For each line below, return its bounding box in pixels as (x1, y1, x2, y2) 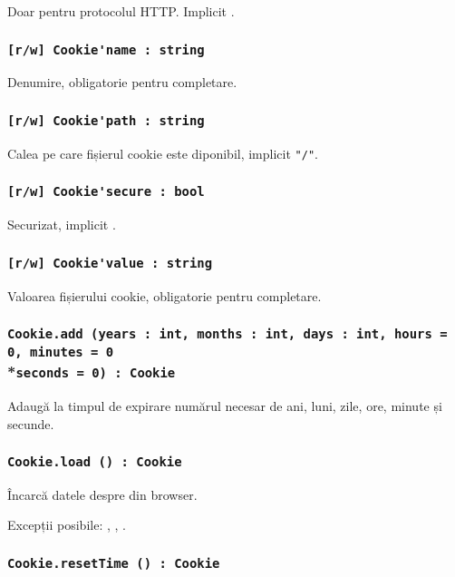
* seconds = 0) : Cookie (7, 360, 176, 383)
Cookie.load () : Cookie (7, 455, 182, 470)
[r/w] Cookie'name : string (7, 42, 205, 57)
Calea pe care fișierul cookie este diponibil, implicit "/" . (7, 143, 318, 162)
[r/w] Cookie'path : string (7, 112, 205, 128)
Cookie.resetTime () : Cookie (7, 555, 220, 571)
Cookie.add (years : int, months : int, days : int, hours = (7, 327, 448, 342)
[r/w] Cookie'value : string (7, 255, 213, 270)
